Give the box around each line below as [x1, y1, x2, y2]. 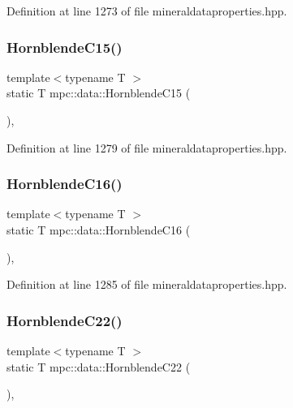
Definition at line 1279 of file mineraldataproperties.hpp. [6, 139, 287, 156]
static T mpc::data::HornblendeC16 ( [6, 221, 191, 238]
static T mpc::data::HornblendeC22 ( [6, 358, 191, 375]
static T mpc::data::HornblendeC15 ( [6, 84, 191, 101]
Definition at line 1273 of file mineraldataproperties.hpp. [6, 2, 287, 19]
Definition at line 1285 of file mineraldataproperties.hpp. [6, 276, 287, 293]
